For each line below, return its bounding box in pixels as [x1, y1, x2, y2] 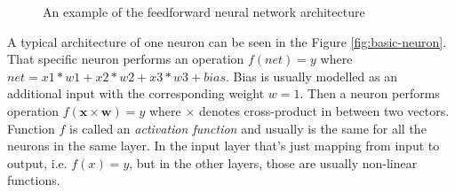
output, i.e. [7, 153, 68, 172]
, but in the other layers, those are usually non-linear [129, 153, 418, 172]
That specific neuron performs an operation [7, 50, 244, 68]
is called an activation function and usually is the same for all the [69, 119, 427, 137]
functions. [7, 171, 60, 189]
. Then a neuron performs [299, 84, 440, 103]
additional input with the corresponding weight [7, 84, 265, 103]
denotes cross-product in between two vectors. [198, 101, 450, 119]
